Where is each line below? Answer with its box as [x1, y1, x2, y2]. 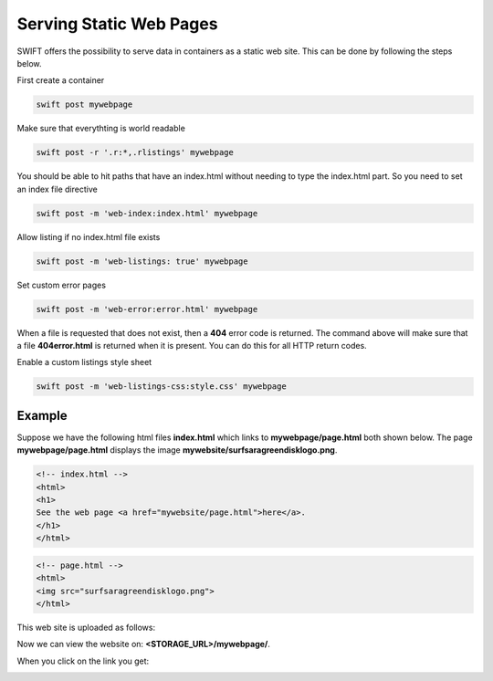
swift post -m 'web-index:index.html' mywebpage [36, 208, 258, 218]
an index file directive [16, 183, 98, 194]
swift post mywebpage [36, 100, 133, 110]
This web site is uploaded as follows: [16, 622, 155, 633]
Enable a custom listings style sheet [16, 357, 152, 368]
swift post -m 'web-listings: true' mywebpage [36, 256, 248, 267]
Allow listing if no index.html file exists [16, 231, 161, 242]
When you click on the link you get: [16, 655, 150, 666]
